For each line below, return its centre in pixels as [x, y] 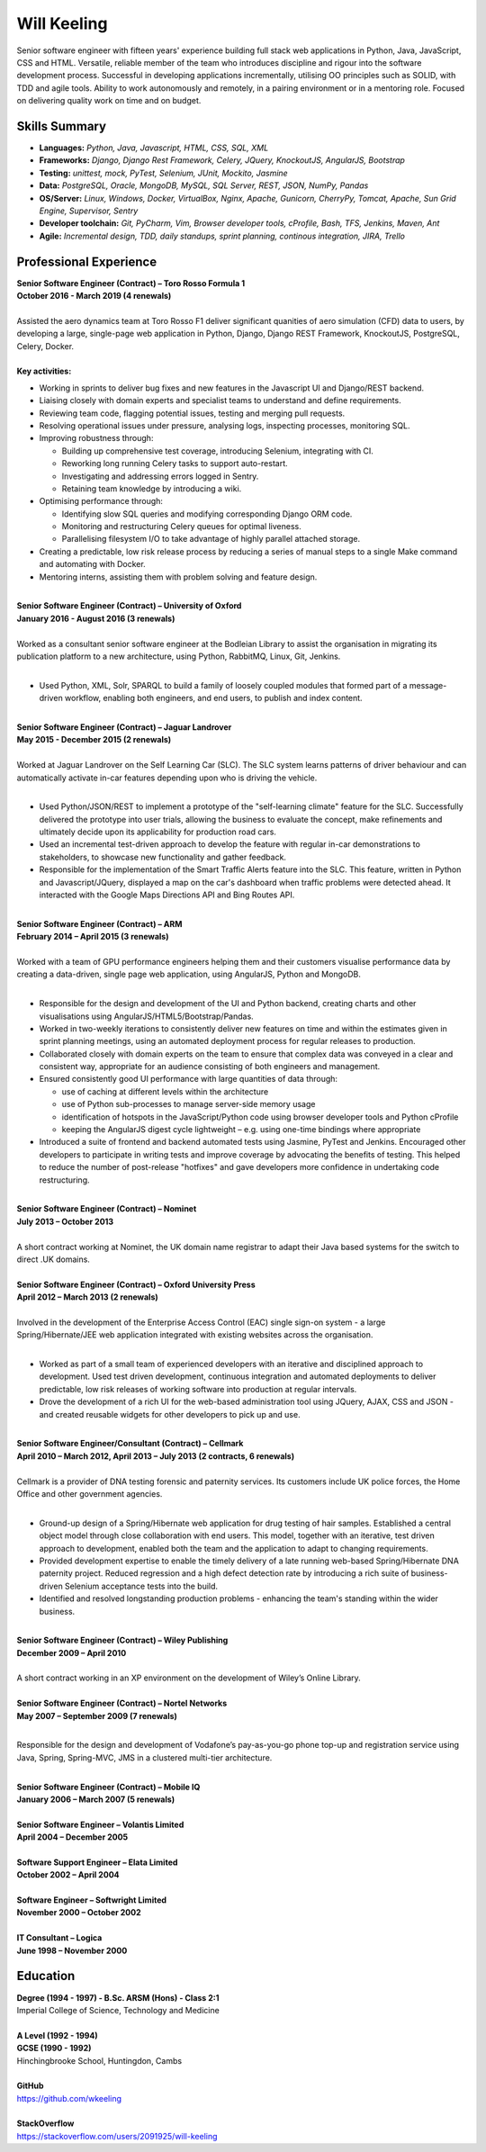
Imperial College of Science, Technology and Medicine [118, 2010]
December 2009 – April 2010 [72, 1652]
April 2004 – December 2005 [72, 1837]
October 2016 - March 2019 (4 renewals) [94, 296]
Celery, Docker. [45, 346]
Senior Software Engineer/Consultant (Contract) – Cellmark [130, 1444]
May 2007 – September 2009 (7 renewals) [97, 1715]
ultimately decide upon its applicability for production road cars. [157, 832]
